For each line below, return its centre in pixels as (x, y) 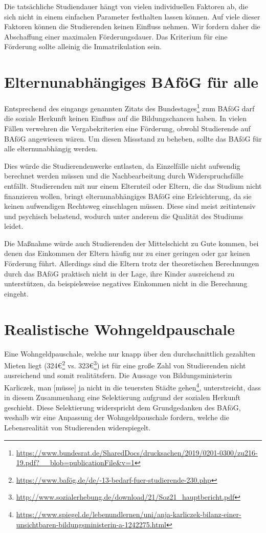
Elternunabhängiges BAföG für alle (131, 82)
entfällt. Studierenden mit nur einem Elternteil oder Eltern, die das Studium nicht (133, 185)
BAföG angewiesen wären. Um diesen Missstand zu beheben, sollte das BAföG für (133, 138)
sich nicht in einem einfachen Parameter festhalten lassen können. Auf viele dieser (132, 16)
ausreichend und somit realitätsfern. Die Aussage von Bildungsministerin (118, 375)
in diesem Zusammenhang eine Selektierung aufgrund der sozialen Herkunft (123, 397)
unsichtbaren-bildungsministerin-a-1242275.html (91, 524)
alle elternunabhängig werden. (51, 149)
